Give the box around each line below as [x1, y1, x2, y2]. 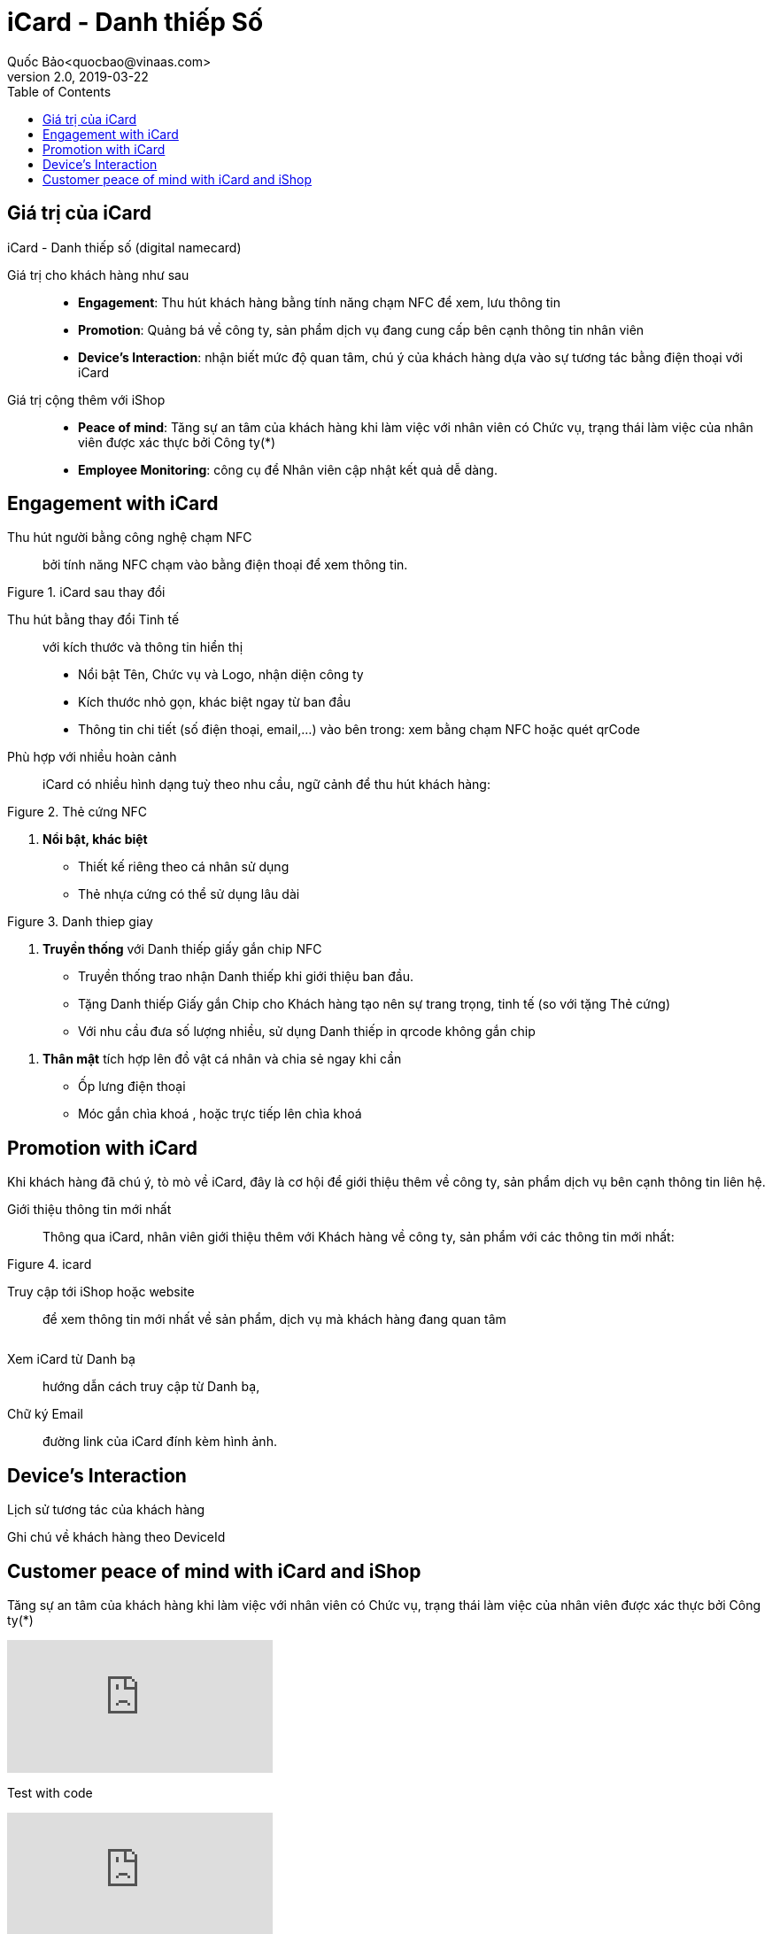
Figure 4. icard [7, 1257, 92, 1273]
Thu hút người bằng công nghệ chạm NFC [7, 530, 252, 545]
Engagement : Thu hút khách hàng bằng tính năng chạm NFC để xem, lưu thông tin [78, 294, 560, 310]
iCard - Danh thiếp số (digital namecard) [7, 239, 242, 255]
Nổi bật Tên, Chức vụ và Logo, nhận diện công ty [78, 667, 364, 683]
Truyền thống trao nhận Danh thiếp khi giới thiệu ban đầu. [78, 969, 413, 985]
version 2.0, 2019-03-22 [7, 68, 149, 84]
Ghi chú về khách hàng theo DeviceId [7, 1529, 226, 1545]
